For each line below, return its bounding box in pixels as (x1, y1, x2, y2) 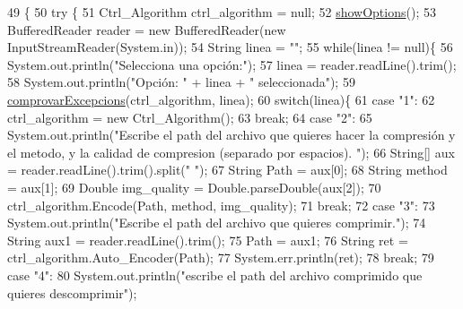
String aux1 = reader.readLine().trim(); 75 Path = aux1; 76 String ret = (7, 230, 408, 249)
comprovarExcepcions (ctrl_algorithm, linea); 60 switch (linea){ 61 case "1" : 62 (7, 90, 435, 108)
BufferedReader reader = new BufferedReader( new (7, 20, 286, 39)
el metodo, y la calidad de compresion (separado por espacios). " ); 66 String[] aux (7, 142, 455, 161)
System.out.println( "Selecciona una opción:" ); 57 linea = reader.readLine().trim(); (7, 55, 457, 73)
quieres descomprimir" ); (7, 283, 137, 302)
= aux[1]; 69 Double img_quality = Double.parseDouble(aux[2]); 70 (7, 177, 381, 196)
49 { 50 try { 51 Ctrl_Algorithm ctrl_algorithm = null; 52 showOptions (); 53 (7, 3, 436, 21)
